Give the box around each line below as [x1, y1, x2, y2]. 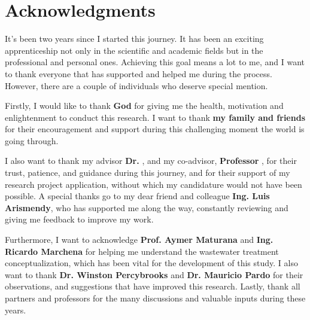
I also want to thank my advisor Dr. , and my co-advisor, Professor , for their [5, 154, 297, 167]
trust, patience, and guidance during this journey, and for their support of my [5, 166, 290, 179]
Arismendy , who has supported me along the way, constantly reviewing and [5, 201, 288, 214]
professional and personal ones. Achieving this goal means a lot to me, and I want [5, 56, 305, 68]
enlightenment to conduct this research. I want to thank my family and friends [5, 111, 305, 123]
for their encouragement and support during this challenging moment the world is [5, 123, 305, 135]
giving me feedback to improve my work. [5, 213, 154, 225]
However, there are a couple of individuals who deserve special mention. [5, 79, 268, 92]
